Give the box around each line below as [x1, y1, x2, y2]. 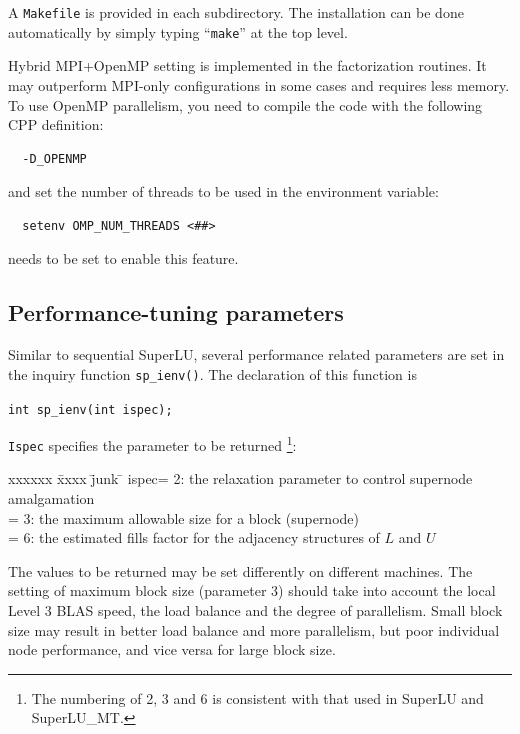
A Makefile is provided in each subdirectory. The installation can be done [8, 2, 464, 22]
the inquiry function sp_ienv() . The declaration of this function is [8, 363, 417, 384]
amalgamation [8, 488, 95, 509]
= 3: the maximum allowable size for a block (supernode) [8, 507, 359, 528]
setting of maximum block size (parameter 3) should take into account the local [8, 580, 496, 601]
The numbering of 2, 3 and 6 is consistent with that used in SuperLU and [31, 687, 484, 708]
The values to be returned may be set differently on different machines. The [8, 560, 473, 581]
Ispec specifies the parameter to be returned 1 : [8, 432, 297, 455]
